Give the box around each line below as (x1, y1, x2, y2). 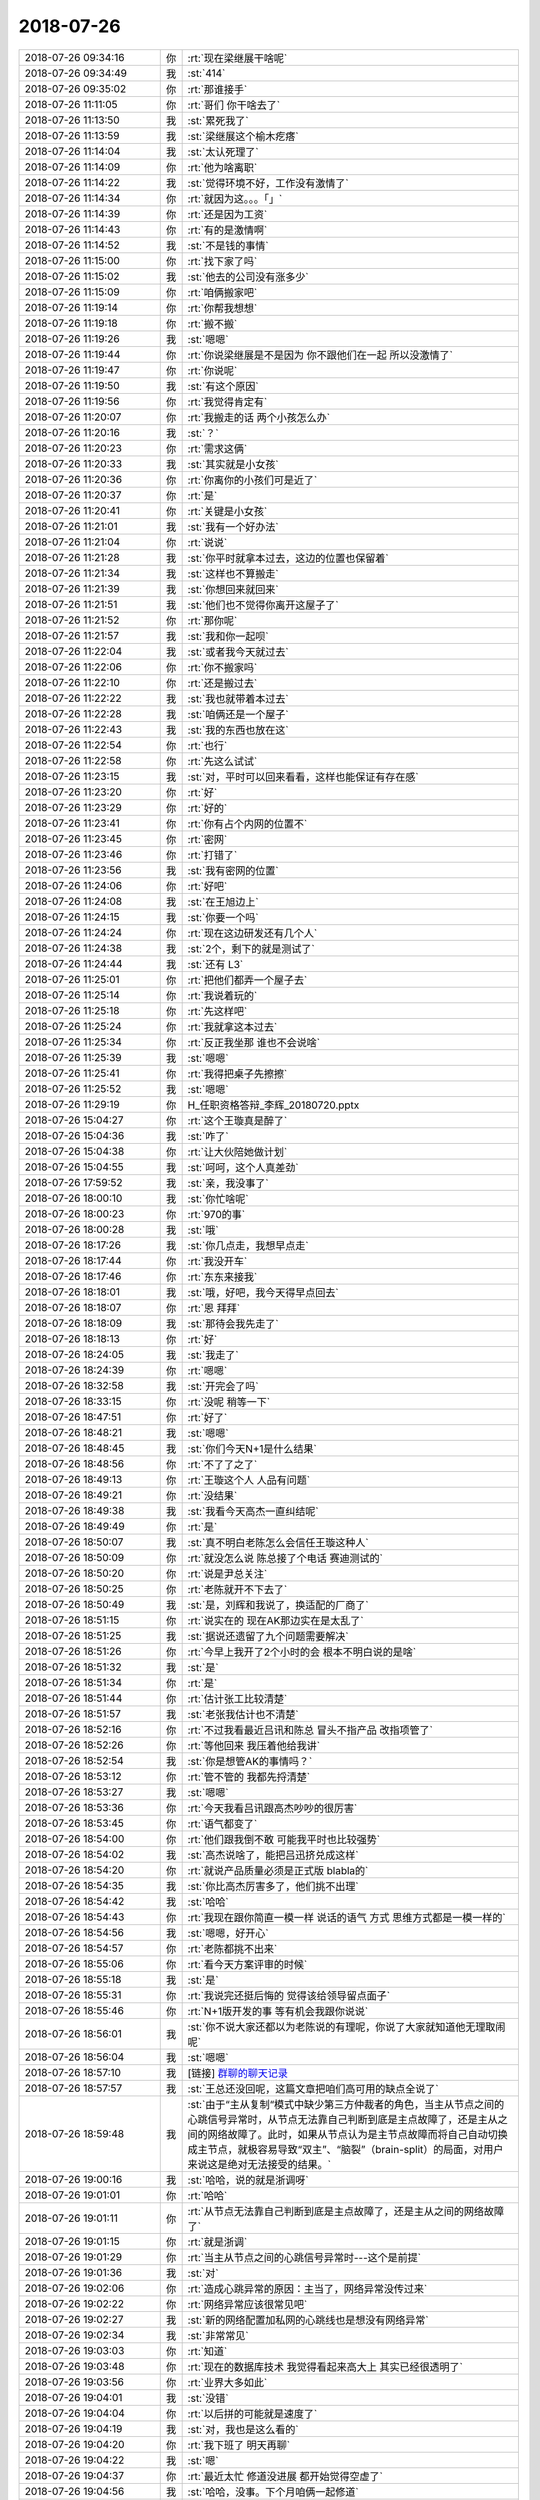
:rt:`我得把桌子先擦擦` (187, 1066, 288, 1080)
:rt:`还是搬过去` (187, 676, 258, 690)
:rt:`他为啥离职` (187, 160, 258, 174)
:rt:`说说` (187, 535, 228, 549)
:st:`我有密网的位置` (187, 863, 279, 877)
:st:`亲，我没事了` (187, 1176, 269, 1190)
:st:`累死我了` (187, 113, 249, 127)
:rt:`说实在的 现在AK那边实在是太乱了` (187, 1613, 364, 1627)
